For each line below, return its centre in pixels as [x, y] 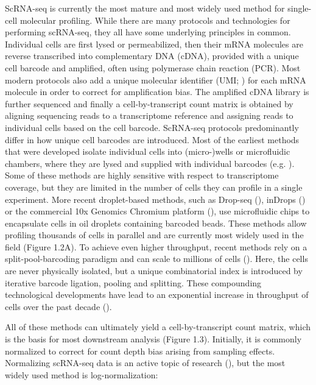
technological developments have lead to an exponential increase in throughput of [157, 295]
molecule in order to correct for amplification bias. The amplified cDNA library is [157, 92]
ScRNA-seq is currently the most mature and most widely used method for [145, 8]
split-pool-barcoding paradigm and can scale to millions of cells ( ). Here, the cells [156, 259]
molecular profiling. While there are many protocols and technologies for [155, 20]
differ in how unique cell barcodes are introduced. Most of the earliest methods [152, 139]
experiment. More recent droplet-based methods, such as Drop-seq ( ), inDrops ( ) [155, 199]
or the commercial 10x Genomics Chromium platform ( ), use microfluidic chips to [157, 211]
